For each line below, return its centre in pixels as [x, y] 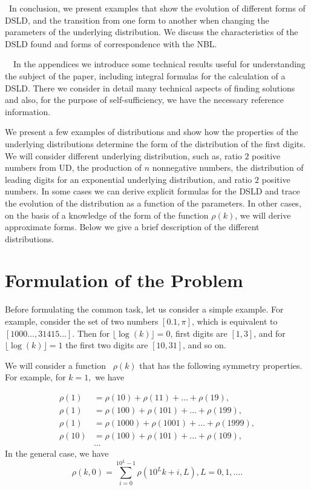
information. [28, 111]
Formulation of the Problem [124, 280]
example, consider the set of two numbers [82, 321]
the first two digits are [107, 345]
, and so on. [205, 345]
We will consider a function [55, 365]
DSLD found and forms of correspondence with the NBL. [111, 43]
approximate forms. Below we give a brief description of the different [132, 227]
